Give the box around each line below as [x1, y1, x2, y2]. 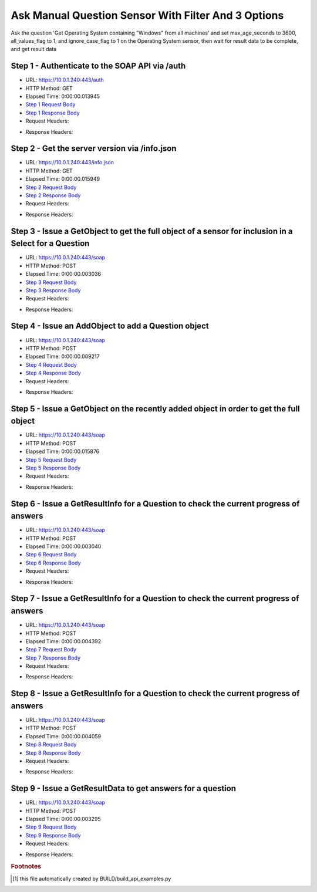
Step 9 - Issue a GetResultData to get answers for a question [11, 783, 237, 793]
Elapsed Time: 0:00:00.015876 [25, 448, 100, 455]
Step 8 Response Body [25, 749, 81, 756]
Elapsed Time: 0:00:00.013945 [25, 93, 100, 100]
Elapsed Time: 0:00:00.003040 [25, 543, 102, 550]
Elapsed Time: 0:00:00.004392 [25, 637, 102, 645]
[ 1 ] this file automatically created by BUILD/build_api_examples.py [12, 875, 171, 882]
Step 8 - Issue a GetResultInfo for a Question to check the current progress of [11, 688, 300, 698]
